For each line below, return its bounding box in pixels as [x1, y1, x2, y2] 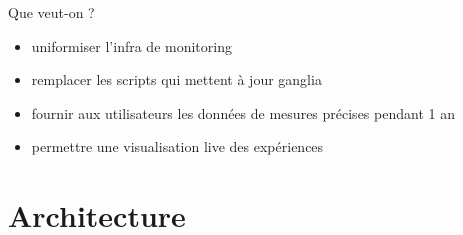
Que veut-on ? [8, 2, 95, 22]
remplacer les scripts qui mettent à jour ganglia [31, 69, 322, 90]
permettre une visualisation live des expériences [31, 136, 324, 157]
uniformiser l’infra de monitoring [31, 35, 232, 56]
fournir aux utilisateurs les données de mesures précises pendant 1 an [31, 102, 455, 123]
